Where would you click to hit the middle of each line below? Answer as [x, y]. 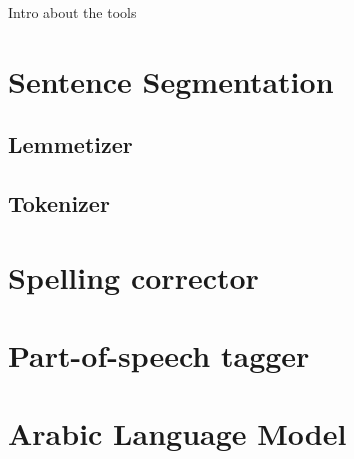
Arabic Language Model [177, 433]
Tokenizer [59, 203]
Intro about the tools [72, 12]
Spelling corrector [133, 276]
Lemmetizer [70, 144]
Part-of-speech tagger [159, 355]
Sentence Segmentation [171, 80]
